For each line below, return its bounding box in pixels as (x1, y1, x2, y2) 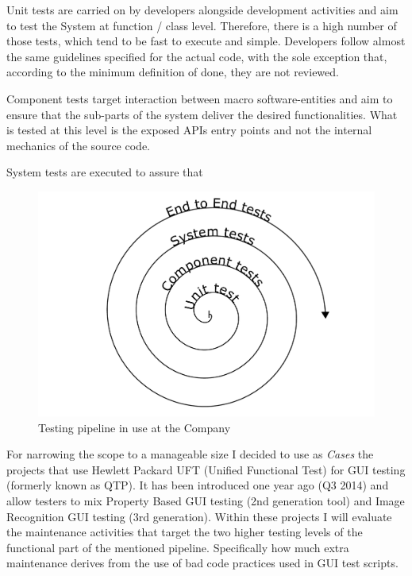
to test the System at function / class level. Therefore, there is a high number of (6, 17, 397, 33)
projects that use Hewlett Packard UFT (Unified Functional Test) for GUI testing (6, 461, 406, 477)
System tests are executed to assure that (6, 164, 203, 180)
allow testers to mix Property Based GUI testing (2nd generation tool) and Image (6, 492, 405, 508)
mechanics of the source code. (6, 137, 150, 153)
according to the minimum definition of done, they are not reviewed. (6, 64, 339, 80)
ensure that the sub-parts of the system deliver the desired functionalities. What (6, 106, 398, 122)
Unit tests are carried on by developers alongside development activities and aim (6, 2, 399, 17)
